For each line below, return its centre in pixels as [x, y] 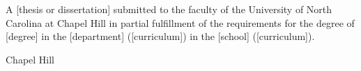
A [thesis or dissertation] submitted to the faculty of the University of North [169, 9]
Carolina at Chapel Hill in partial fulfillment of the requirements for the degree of [180, 22]
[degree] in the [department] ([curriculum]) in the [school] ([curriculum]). [160, 36]
